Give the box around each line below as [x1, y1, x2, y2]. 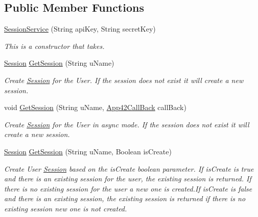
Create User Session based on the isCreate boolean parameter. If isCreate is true [4, 163, 254, 174]
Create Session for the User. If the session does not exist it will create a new [4, 74, 244, 85]
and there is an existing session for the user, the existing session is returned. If [4, 173, 251, 184]
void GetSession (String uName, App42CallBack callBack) [4, 102, 186, 113]
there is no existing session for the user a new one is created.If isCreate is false [4, 183, 252, 194]
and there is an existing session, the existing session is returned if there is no [4, 193, 246, 204]
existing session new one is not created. [4, 203, 127, 213]
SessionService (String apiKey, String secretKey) [4, 23, 156, 34]
